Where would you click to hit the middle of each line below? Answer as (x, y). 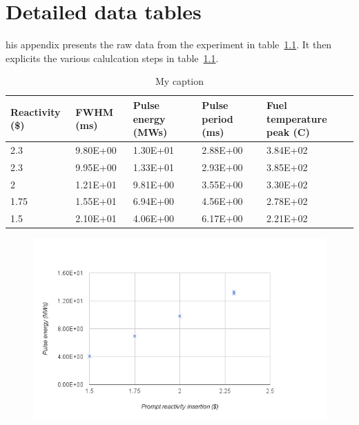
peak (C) (288, 132)
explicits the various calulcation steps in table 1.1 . (112, 58)
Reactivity (36, 111)
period (217, 118)
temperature (297, 118)
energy (149, 118)
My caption (179, 81)
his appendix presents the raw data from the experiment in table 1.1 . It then (169, 45)
